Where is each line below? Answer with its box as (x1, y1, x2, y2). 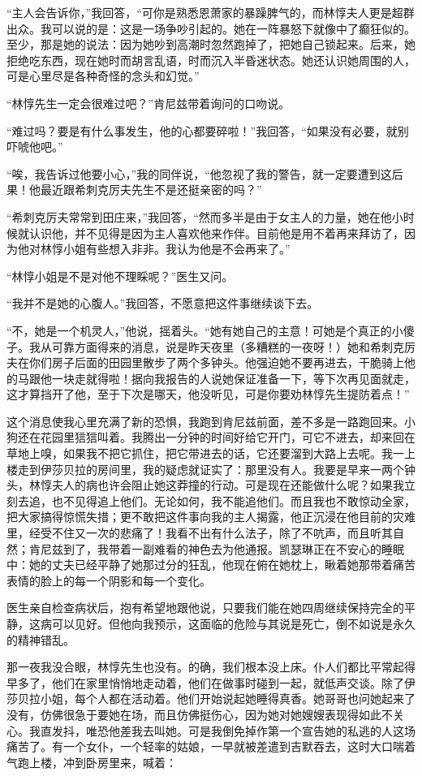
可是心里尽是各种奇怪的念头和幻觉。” (6, 67, 200, 84)
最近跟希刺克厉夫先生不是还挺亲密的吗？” (40, 181, 262, 198)
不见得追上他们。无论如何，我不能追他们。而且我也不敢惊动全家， (62, 492, 416, 509)
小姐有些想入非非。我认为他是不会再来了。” (62, 240, 291, 257)
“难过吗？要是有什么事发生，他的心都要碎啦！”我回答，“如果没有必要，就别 (6, 122, 409, 139)
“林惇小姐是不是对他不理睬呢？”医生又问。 (6, 267, 234, 284)
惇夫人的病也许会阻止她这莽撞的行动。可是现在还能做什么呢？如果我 (40, 476, 404, 494)
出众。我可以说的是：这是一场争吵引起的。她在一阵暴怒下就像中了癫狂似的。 (6, 19, 416, 37)
